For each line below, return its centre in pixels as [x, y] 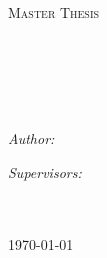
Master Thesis [54, 12]
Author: [31, 137]
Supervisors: [45, 171]
